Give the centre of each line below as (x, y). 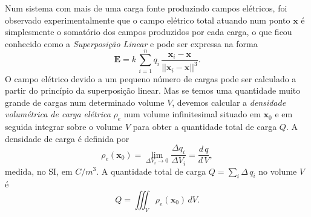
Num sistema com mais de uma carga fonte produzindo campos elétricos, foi (146, 8)
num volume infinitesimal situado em (192, 114)
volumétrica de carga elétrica (58, 114)
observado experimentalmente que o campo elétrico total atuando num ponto (148, 20)
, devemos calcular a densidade (229, 102)
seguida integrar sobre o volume (64, 127)
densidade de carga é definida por (67, 138)
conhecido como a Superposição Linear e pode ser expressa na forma (131, 43)
